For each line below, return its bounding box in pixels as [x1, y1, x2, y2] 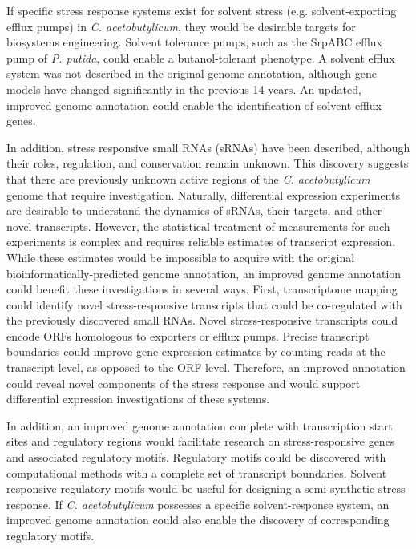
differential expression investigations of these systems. [6, 390, 270, 407]
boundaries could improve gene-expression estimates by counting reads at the [6, 343, 386, 360]
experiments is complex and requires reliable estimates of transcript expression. [6, 233, 396, 250]
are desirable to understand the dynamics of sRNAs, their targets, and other [6, 202, 382, 219]
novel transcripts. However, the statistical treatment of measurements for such [6, 217, 390, 234]
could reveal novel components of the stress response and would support [6, 374, 361, 391]
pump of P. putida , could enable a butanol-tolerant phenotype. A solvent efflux [6, 49, 395, 66]
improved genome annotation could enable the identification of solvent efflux [6, 96, 382, 113]
